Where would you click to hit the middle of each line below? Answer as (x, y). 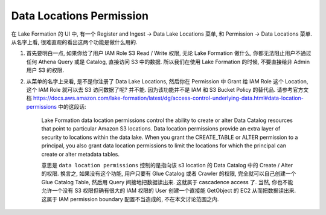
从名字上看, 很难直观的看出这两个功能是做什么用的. (75, 42)
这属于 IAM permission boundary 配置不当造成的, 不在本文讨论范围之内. (130, 199)
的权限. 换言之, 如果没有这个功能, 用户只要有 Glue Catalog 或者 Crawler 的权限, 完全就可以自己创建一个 (169, 174)
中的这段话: (72, 106)
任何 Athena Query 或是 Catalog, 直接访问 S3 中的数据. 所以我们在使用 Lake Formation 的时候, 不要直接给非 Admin (168, 62)
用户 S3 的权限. (45, 70)
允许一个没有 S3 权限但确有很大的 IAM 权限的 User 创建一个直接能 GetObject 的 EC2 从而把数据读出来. (169, 191)
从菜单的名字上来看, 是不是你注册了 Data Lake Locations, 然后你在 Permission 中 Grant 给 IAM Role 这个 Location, (167, 81)
